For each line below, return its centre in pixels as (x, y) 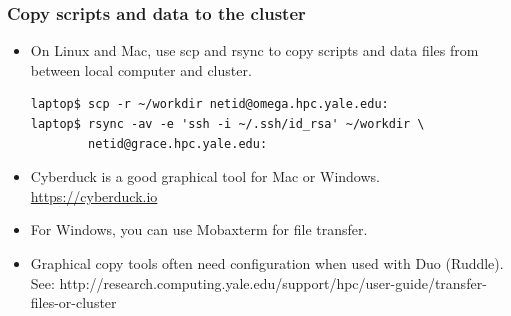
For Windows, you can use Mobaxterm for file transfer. (199, 229)
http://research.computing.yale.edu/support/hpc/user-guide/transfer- (273, 282)
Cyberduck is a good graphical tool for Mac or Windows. (205, 176)
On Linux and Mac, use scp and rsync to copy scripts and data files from (254, 50)
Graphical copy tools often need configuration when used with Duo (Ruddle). (267, 262)
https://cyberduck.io (94, 195)
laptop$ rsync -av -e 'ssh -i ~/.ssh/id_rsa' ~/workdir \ (227, 124)
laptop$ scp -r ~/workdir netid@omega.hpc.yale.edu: (209, 104)
